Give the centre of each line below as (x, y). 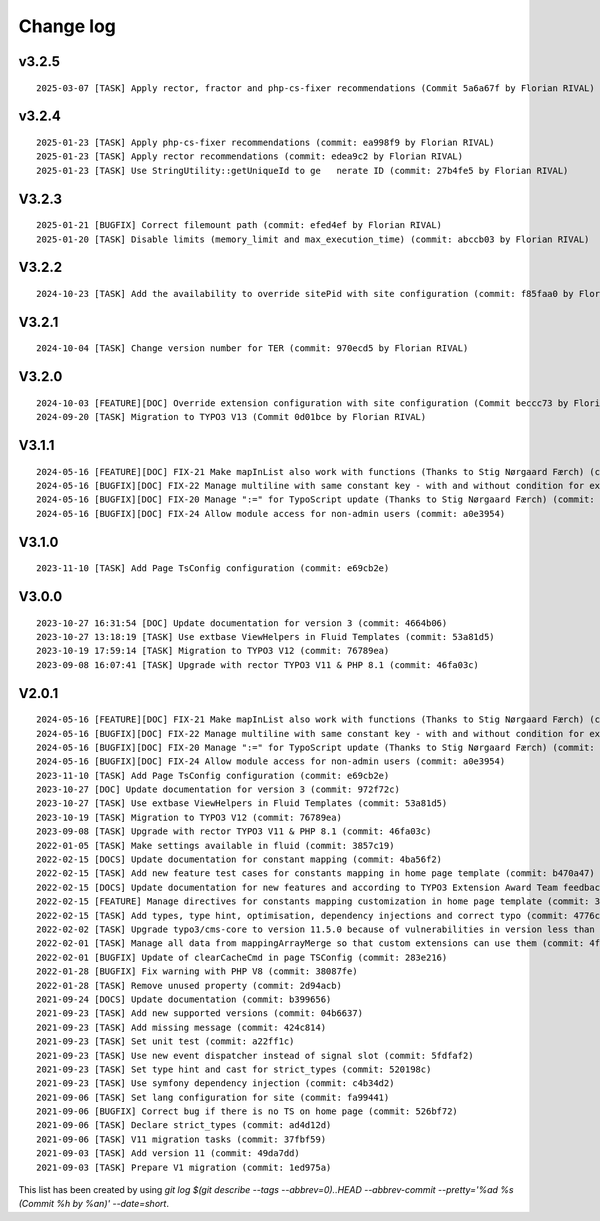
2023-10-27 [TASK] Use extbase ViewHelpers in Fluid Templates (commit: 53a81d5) (242, 803)
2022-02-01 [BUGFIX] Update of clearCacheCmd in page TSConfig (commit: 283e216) (242, 957)
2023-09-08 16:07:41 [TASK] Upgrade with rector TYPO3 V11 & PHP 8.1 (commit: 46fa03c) (258, 664)
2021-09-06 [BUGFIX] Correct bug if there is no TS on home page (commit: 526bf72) (247, 1111)
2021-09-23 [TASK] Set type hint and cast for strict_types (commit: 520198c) (234, 1069)
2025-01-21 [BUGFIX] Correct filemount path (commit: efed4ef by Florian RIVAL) (239, 225)
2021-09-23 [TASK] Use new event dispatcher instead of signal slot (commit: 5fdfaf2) (255, 1055)
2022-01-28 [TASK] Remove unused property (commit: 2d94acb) (189, 985)
